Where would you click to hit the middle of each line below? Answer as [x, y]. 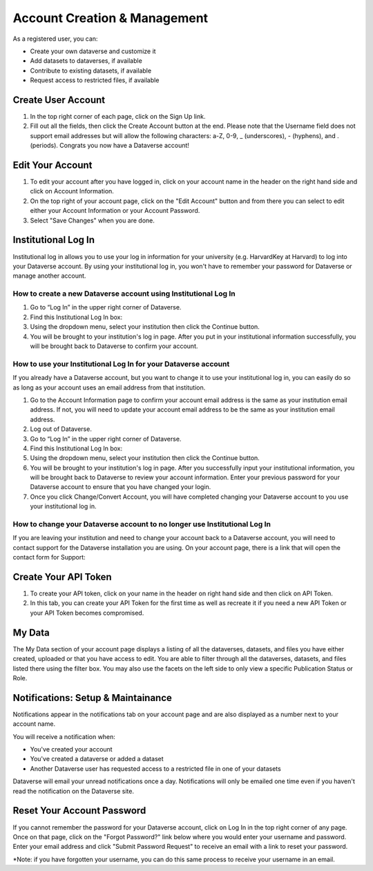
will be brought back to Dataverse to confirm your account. [114, 346]
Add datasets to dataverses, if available [86, 61]
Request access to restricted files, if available [95, 80]
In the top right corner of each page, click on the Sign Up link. [118, 117]
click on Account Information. [72, 191]
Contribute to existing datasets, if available [91, 70]
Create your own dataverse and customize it [93, 51]
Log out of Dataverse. [61, 429]
